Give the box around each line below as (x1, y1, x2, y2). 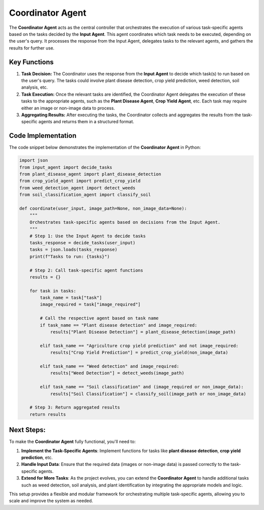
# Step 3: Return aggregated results (29, 405, 120, 410)
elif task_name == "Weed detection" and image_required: (40, 363, 179, 369)
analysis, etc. (21, 84, 48, 90)
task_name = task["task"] (40, 295, 102, 301)
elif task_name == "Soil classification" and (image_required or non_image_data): (40, 384, 244, 390)
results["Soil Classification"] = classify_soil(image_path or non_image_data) (50, 391, 246, 397)
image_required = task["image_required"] (40, 302, 141, 307)
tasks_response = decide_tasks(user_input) (29, 240, 135, 245)
